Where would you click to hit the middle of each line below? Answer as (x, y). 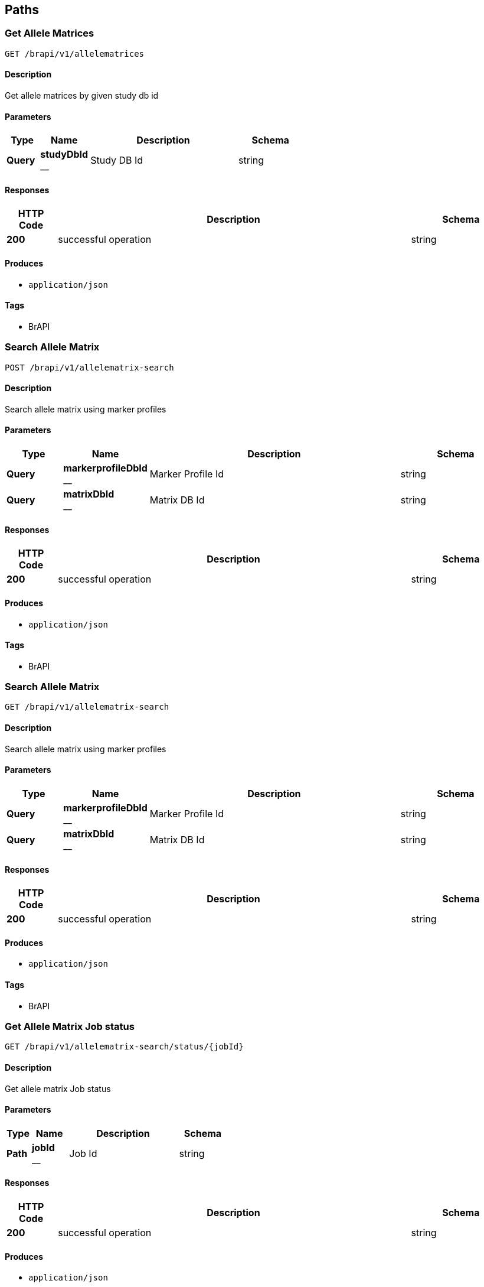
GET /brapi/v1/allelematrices (75, 53)
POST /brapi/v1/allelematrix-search (89, 367)
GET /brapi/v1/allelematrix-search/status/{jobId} (124, 1047)
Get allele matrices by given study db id (82, 96)
